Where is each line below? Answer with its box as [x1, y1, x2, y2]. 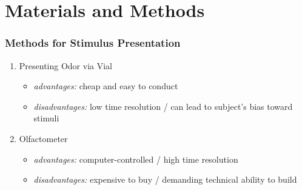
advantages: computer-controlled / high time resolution [33, 152, 238, 165]
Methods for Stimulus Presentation [5, 35, 181, 50]
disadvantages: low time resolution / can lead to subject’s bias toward [33, 100, 293, 112]
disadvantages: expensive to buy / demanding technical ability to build [33, 173, 297, 186]
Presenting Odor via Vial [19, 59, 112, 72]
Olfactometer [19, 132, 68, 144]
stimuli [33, 112, 59, 124]
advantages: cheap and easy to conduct [33, 80, 178, 92]
